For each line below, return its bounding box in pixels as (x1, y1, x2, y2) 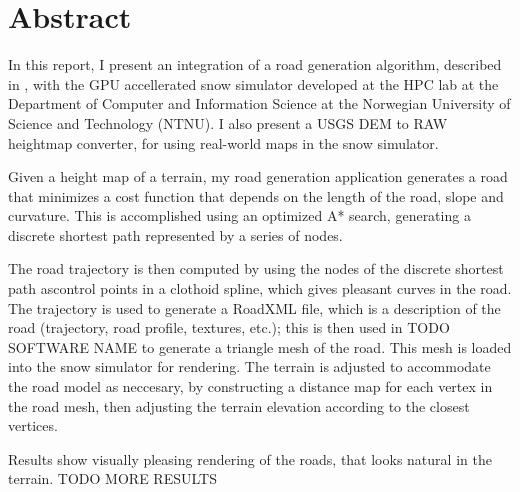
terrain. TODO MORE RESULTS (8, 468, 217, 489)
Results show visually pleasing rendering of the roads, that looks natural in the (8, 448, 492, 469)
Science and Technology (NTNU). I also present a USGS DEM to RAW (8, 112, 448, 133)
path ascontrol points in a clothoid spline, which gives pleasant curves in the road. (8, 278, 512, 299)
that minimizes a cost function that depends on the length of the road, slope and (8, 185, 504, 206)
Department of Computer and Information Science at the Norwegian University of (8, 93, 511, 114)
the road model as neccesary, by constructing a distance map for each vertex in (8, 376, 493, 397)
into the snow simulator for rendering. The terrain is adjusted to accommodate (8, 356, 491, 377)
